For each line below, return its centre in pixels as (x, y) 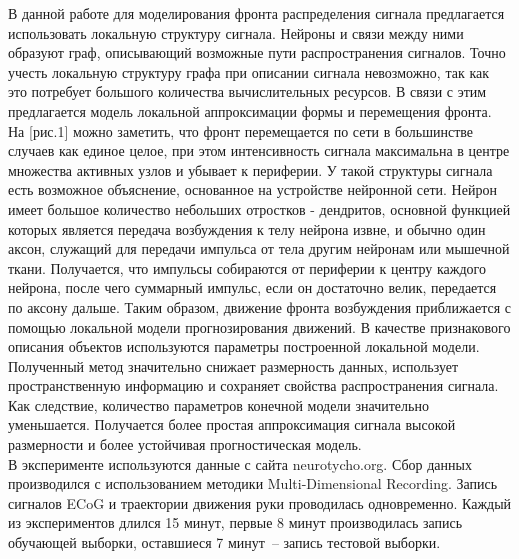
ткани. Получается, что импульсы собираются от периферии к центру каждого (247, 267)
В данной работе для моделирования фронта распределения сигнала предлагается (256, 13)
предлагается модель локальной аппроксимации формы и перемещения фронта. (250, 110)
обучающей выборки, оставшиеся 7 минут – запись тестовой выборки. (224, 542)
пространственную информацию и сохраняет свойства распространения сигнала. (253, 385)
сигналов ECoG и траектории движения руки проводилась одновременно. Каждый (260, 502)
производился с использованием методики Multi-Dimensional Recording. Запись (253, 483)
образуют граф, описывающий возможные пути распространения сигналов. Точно (257, 52)
